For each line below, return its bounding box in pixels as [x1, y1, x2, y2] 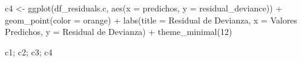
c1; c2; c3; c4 [5, 45, 53, 58]
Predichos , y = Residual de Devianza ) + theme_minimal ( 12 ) [5, 25, 232, 38]
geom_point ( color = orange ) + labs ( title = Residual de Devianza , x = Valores [5, 13, 298, 26]
